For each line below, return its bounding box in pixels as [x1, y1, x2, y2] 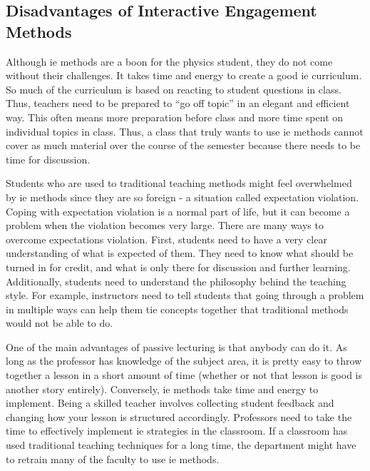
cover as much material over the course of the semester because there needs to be [6, 138, 361, 153]
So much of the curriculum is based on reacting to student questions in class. [6, 81, 341, 96]
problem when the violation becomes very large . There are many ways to [6, 218, 324, 233]
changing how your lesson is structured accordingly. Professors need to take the [6, 409, 352, 424]
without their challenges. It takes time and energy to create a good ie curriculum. [6, 68, 362, 83]
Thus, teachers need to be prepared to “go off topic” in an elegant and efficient [6, 96, 350, 111]
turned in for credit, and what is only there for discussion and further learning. [6, 259, 351, 274]
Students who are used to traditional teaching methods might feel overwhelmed [6, 176, 352, 191]
